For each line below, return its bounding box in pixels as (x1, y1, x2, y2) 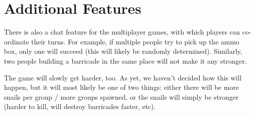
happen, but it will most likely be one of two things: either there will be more (4, 82, 239, 92)
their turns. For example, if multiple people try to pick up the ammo (31, 36, 240, 46)
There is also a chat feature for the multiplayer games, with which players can (4, 27, 240, 37)
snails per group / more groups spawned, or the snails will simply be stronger (4, 91, 239, 102)
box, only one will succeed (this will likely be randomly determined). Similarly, (4, 46, 243, 56)
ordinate (4, 36, 29, 46)
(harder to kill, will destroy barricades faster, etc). (4, 101, 156, 112)
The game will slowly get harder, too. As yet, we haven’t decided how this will (4, 72, 242, 82)
